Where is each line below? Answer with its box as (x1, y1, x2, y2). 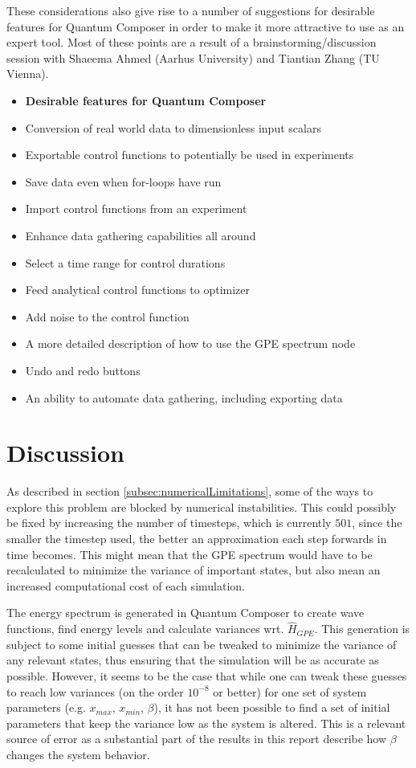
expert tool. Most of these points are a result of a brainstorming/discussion (6, 34, 377, 51)
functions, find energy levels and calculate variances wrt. (6, 620, 284, 637)
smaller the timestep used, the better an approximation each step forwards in (6, 530, 387, 546)
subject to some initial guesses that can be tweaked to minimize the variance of (6, 635, 397, 652)
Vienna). (6, 65, 49, 82)
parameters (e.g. (6, 699, 86, 716)
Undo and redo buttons (25, 362, 141, 378)
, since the (352, 514, 402, 531)
